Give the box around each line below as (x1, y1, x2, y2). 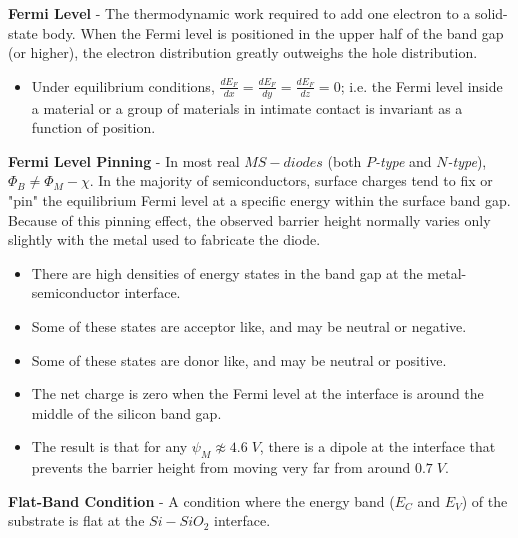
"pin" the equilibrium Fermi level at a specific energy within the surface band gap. (8, 189, 511, 210)
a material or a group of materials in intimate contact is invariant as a (31, 97, 463, 118)
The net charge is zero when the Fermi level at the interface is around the (31, 383, 484, 404)
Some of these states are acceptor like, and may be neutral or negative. (31, 315, 467, 336)
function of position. (31, 117, 156, 138)
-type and (375, 150, 432, 171)
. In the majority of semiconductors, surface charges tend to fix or (89, 170, 493, 191)
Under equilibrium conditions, (31, 75, 215, 96)
